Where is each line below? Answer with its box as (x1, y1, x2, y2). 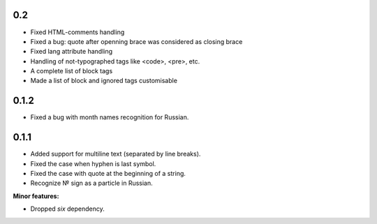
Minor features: (13, 192, 59, 200)
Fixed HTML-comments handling (30, 28, 125, 36)
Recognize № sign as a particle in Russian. (30, 179, 153, 188)
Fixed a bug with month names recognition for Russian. (30, 113, 189, 121)
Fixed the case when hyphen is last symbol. (30, 159, 156, 167)
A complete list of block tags (30, 67, 113, 75)
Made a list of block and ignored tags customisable (30, 77, 178, 85)
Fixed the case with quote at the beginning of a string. (30, 170, 186, 178)
